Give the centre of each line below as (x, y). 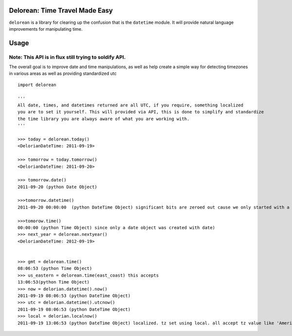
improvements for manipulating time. (46, 29)
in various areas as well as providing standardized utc (63, 73)
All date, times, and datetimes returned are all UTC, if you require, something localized (130, 105)
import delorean (37, 85)
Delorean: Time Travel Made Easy (61, 10)
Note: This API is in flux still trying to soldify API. (67, 57)
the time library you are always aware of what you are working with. (104, 119)
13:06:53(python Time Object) (54, 282)
